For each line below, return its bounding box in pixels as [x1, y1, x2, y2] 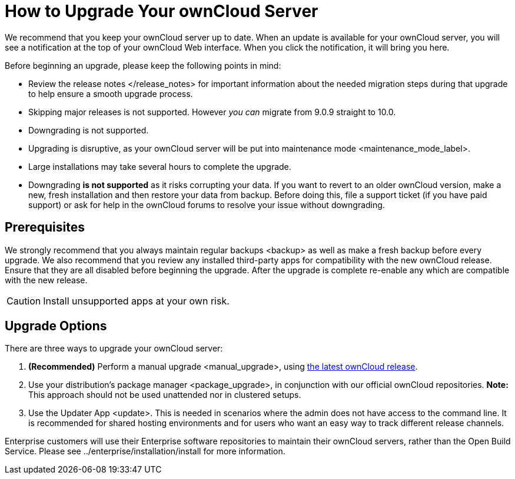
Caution [6, 294, 41, 307]
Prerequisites [5, 220, 85, 235]
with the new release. [5, 274, 88, 285]
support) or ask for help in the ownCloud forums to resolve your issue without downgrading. [28, 199, 385, 210]
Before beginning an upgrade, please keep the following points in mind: [5, 60, 281, 71]
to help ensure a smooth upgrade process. [28, 88, 193, 99]
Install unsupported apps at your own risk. [43, 294, 230, 307]
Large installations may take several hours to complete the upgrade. [28, 161, 291, 172]
